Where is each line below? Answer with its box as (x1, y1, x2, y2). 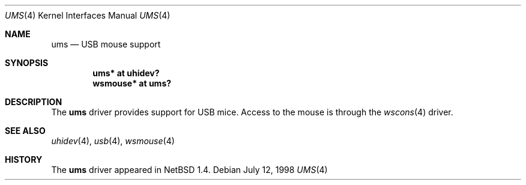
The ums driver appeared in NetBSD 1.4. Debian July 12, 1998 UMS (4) (51, 165, 328, 175)
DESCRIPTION (5, 97, 62, 107)
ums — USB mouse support (51, 39, 161, 49)
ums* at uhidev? (92, 68, 160, 78)
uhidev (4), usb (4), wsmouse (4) (51, 136, 175, 146)
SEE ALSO (5, 126, 46, 136)
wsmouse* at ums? (92, 78, 172, 88)
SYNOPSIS (5, 58, 49, 68)
